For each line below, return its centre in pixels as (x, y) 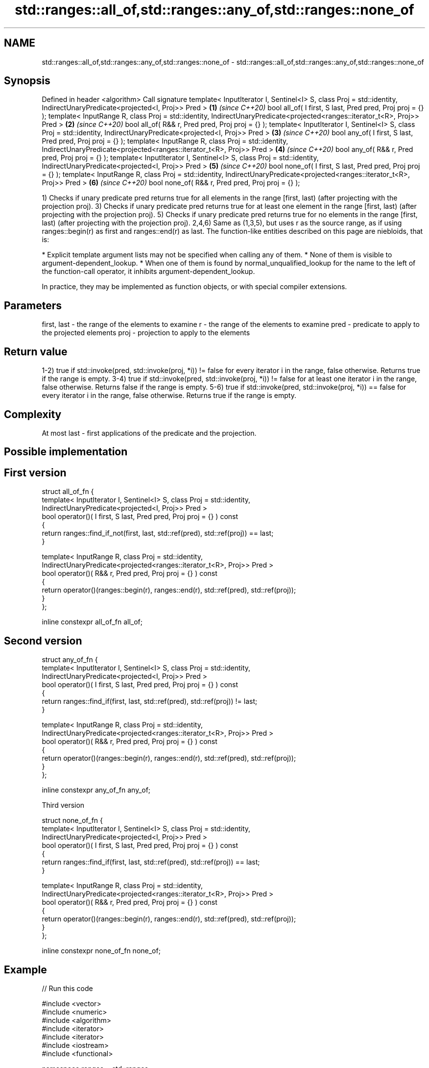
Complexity (33, 414)
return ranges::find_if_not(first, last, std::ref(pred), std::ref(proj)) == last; (158, 533)
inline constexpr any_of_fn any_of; (96, 790)
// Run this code (67, 988)
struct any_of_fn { (70, 660)
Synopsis (27, 81)
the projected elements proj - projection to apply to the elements (146, 333)
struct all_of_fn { (68, 492)
